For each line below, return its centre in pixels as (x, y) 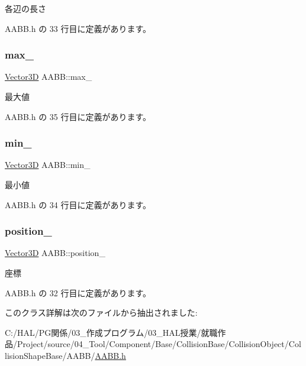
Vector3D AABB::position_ (55, 253)
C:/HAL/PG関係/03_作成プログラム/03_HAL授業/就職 (111, 332)
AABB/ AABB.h (96, 355)
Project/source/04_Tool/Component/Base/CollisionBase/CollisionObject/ (153, 344)
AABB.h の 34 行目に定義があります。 (78, 204)
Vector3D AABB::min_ (48, 165)
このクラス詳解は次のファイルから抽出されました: (101, 312)
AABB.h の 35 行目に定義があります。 (78, 116)
